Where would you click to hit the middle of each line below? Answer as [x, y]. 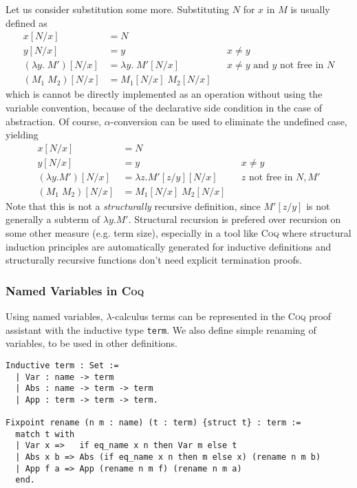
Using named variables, [54, 316]
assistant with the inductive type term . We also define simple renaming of [161, 329]
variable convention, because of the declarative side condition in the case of [164, 107]
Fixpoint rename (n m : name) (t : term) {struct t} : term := [153, 423]
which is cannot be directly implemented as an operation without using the [164, 94]
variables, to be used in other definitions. [91, 343]
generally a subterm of [53, 219]
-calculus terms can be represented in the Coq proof [221, 316]
